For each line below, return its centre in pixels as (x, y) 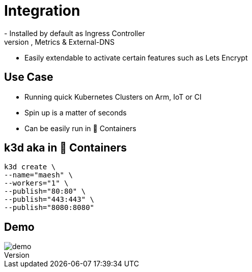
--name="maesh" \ (38, 175)
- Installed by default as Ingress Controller (75, 33)
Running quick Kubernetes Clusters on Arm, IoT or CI (113, 97)
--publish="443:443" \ (49, 200)
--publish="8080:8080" (49, 208)
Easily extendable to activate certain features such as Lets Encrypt (136, 57)
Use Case (29, 77)
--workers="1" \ (36, 183)
